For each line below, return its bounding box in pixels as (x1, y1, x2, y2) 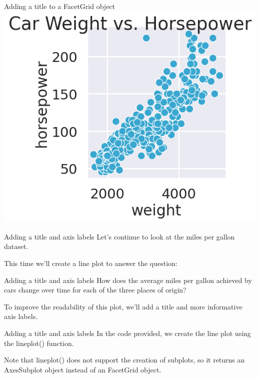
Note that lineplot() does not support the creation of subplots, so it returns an (4, 354, 245, 365)
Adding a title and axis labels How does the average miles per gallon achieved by (4, 274, 252, 285)
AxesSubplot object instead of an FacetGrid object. (4, 364, 161, 374)
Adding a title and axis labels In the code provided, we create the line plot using (4, 328, 251, 338)
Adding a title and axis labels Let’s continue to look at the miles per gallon (4, 231, 235, 241)
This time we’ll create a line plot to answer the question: (4, 258, 177, 268)
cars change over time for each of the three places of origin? (4, 284, 186, 295)
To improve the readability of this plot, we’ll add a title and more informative (4, 301, 242, 311)
